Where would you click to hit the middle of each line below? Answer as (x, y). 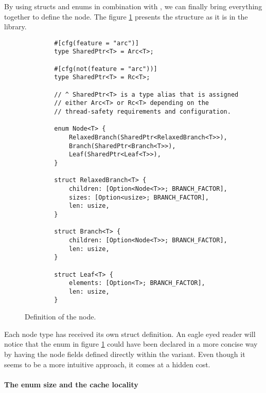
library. (15, 26)
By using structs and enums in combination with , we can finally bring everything (133, 6)
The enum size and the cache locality (71, 384)
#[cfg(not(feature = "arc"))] (106, 69)
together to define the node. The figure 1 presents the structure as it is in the (126, 16)
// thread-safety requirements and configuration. (143, 112)
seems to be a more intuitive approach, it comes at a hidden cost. (107, 364)
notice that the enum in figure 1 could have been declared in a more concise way (131, 344)
